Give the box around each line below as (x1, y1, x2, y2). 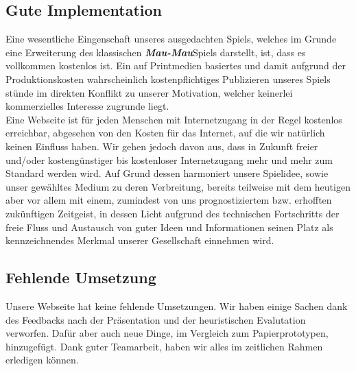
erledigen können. (5, 352, 79, 367)
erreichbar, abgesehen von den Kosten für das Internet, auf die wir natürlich (5, 125, 325, 140)
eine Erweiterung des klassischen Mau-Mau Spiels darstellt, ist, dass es (5, 45, 306, 59)
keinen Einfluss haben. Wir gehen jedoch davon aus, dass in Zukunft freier (5, 139, 318, 153)
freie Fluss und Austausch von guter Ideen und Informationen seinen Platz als (5, 219, 333, 234)
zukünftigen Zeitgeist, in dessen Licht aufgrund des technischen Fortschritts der (5, 206, 340, 220)
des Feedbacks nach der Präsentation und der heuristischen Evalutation (5, 312, 306, 326)
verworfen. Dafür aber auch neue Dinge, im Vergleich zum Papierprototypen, (5, 326, 329, 340)
